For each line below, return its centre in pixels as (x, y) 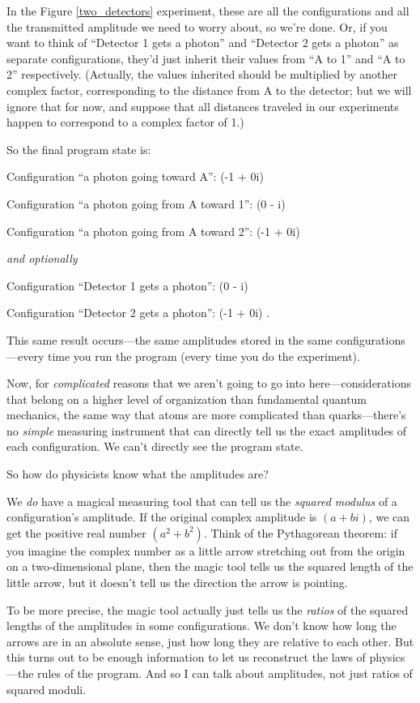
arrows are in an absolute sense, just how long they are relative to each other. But (210, 641)
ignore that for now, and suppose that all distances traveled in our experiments (203, 106)
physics (387, 657)
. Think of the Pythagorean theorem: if (300, 532)
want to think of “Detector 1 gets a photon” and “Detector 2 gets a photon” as (203, 43)
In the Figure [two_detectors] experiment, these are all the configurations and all (208, 11)
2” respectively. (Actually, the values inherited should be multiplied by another (202, 74)
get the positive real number (76, 532)
